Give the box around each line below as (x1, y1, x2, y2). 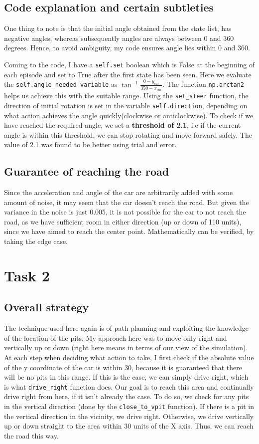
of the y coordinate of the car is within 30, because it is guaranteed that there (4, 362, 242, 372)
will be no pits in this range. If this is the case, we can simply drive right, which (4, 372, 249, 382)
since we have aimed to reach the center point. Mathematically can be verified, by (4, 226, 254, 236)
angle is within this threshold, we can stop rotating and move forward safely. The (4, 129, 252, 140)
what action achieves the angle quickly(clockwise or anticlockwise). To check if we (4, 110, 254, 120)
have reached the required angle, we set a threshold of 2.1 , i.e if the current (4, 120, 241, 130)
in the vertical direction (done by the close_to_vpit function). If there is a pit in (4, 401, 255, 412)
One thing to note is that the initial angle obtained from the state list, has (4, 23, 232, 33)
